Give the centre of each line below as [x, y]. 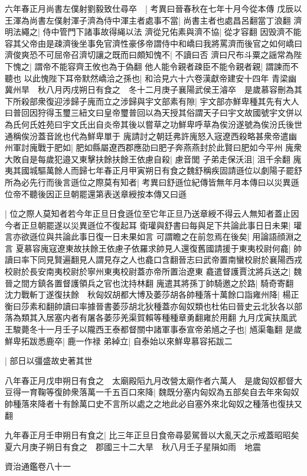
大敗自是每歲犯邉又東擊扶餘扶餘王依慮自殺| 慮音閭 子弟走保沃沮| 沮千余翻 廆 [153, 159]
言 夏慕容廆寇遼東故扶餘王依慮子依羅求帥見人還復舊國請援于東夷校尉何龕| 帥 [153, 248]
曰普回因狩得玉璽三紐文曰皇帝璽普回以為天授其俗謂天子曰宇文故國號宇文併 [149, 113]
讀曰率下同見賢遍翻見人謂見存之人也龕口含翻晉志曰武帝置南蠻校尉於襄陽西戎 [153, 260]
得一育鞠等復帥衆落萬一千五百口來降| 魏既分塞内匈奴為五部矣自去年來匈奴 [156, 392]
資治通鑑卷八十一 [38, 466]
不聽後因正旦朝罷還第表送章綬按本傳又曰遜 [104, 193]
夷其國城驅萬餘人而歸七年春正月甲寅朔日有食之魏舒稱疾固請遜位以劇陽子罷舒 [153, 170]
